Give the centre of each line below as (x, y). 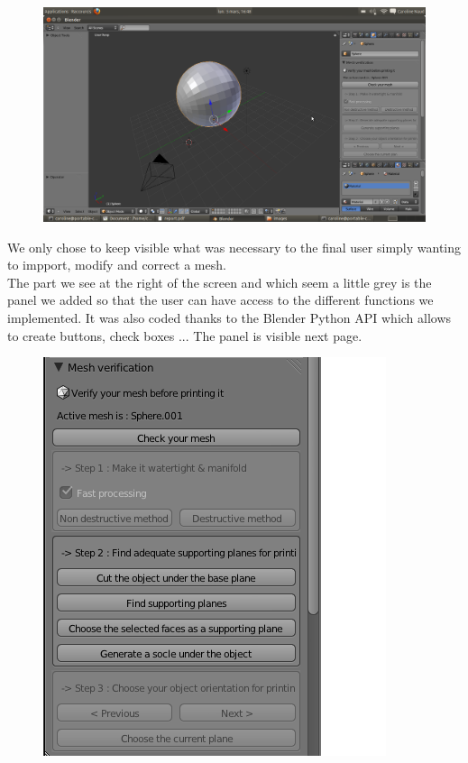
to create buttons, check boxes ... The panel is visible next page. (185, 335)
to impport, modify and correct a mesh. (117, 265)
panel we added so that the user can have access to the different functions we (220, 300)
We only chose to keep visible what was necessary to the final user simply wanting (234, 247)
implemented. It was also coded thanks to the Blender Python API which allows (229, 318)
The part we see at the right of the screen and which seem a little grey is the (220, 282)
